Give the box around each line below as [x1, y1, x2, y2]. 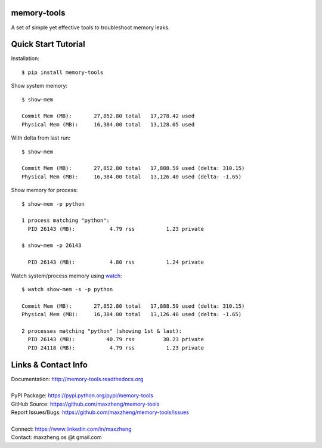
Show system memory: [11, 82, 68, 89]
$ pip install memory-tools [21, 69, 104, 76]
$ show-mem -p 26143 [21, 242, 82, 249]
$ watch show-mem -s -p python [21, 286, 113, 293]
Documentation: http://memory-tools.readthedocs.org [11, 375, 144, 382]
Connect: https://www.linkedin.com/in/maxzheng [11, 425, 132, 432]
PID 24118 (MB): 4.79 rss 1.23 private [27, 344, 204, 351]
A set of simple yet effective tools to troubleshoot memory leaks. [11, 24, 170, 31]
